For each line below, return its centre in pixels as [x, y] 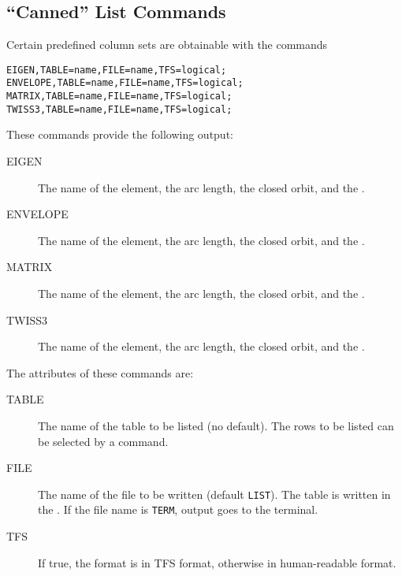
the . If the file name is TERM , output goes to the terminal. [178, 509]
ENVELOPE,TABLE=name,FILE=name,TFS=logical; [125, 83]
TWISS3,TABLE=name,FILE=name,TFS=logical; [119, 109]
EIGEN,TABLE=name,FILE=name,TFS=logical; [117, 70]
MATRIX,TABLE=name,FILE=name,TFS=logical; [119, 97]
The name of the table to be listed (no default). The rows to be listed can [216, 425]
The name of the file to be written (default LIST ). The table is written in [214, 494]
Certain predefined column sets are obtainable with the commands [167, 45]
